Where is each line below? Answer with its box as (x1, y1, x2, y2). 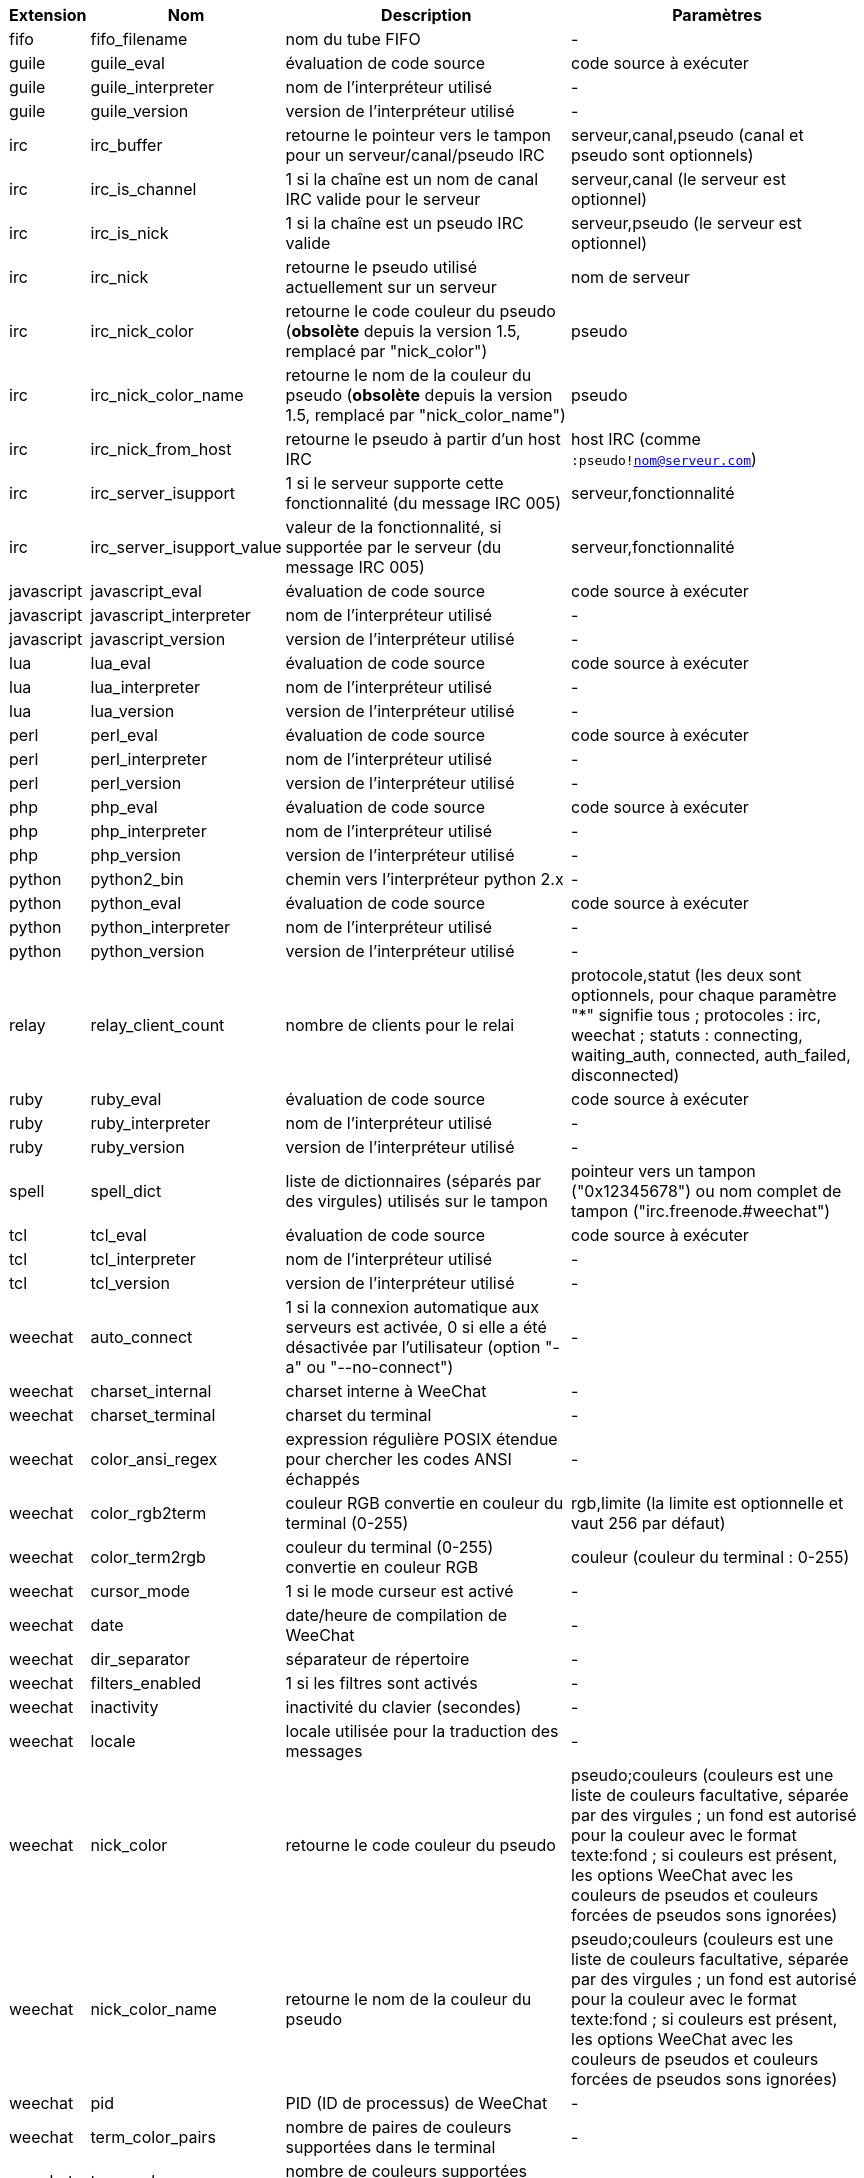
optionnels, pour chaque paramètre (571, 985, 837, 1005)
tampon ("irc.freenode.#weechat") (571, 1201, 831, 1221)
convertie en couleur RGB (285, 1557, 479, 1577)
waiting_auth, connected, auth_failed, (571, 1045, 851, 1065)
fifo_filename (90, 29, 188, 49)
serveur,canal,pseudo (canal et (571, 125, 804, 145)
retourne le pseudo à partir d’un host (285, 429, 561, 449)
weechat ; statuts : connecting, (571, 1025, 803, 1045)
